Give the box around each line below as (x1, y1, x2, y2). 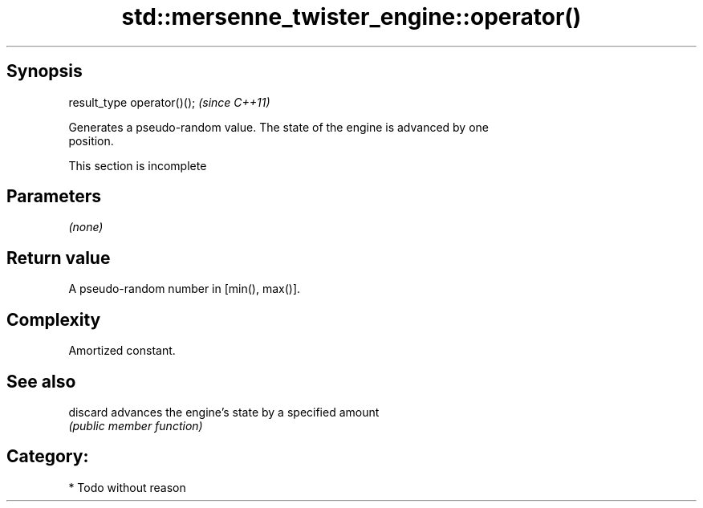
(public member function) (68, 418, 203, 433)
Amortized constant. (68, 343, 176, 358)
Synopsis (6, 61, 83, 82)
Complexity (6, 309, 101, 330)
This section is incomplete (68, 158, 207, 173)
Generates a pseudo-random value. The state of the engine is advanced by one (68, 120, 490, 134)
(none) (68, 220, 104, 234)
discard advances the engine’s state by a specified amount (68, 404, 380, 419)
